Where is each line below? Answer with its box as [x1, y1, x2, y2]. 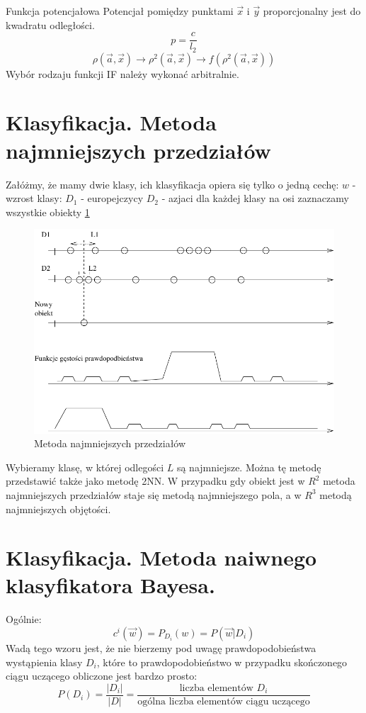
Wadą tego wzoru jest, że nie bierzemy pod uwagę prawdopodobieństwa [6, 641, 316, 656]
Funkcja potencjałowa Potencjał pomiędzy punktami [6, 4, 234, 18]
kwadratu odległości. [6, 17, 95, 32]
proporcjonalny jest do [263, 4, 361, 18]
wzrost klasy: [6, 191, 62, 206]
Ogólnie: [6, 612, 42, 627]
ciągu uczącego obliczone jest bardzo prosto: [6, 668, 198, 683]
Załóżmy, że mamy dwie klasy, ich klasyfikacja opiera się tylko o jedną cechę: [6, 176, 339, 191]
